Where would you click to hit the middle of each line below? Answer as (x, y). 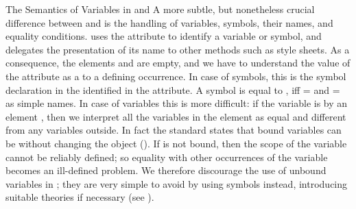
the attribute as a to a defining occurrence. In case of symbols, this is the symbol (176, 76)
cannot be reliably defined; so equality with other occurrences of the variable (167, 157)
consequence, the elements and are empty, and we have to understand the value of (178, 63)
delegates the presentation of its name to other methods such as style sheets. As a (178, 49)
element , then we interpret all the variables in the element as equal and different (176, 116)
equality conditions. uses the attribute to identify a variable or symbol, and (164, 36)
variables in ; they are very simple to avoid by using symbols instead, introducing (177, 183)
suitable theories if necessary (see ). (80, 197)
